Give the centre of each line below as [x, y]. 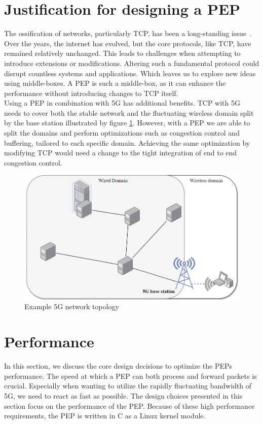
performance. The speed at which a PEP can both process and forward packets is [130, 376]
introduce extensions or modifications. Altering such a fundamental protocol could [132, 63]
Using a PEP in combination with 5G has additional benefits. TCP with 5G [122, 103]
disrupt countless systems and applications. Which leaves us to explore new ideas [130, 73]
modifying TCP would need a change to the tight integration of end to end [121, 153]
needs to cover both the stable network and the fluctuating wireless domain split [129, 112]
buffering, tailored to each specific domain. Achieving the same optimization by [127, 142]
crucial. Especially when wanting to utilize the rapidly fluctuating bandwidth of [128, 386]
